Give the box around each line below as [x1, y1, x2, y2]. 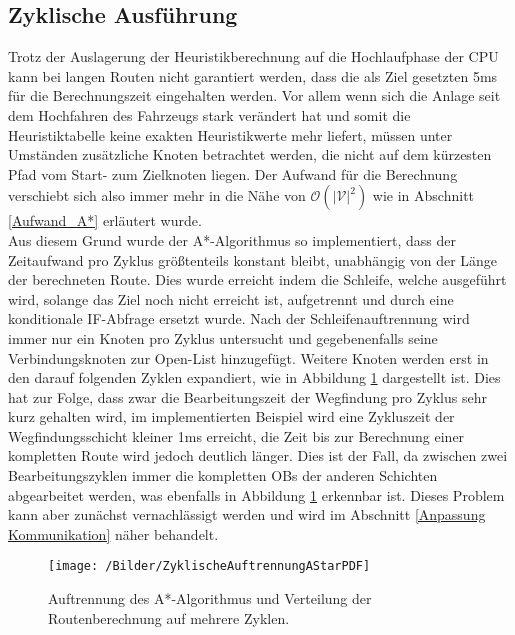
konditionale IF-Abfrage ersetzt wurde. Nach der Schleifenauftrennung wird [8, 308, 470, 329]
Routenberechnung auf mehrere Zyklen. [48, 607, 290, 628]
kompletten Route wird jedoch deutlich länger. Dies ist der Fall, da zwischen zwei [8, 445, 508, 466]
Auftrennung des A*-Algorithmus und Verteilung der [48, 588, 372, 609]
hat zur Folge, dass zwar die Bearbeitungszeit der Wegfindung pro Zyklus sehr [8, 386, 487, 407]
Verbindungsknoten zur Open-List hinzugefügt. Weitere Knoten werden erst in [8, 347, 489, 368]
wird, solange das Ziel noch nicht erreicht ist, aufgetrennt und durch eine [8, 288, 454, 309]
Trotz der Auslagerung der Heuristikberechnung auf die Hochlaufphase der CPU [8, 46, 499, 67]
